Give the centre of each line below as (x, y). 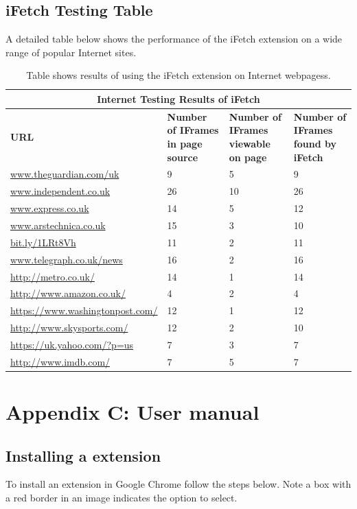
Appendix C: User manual (133, 412)
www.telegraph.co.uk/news (67, 259)
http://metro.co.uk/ (53, 276)
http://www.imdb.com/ (60, 361)
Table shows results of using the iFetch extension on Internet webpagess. (178, 75)
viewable (250, 144)
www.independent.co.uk (60, 191)
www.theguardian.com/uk (65, 174)
